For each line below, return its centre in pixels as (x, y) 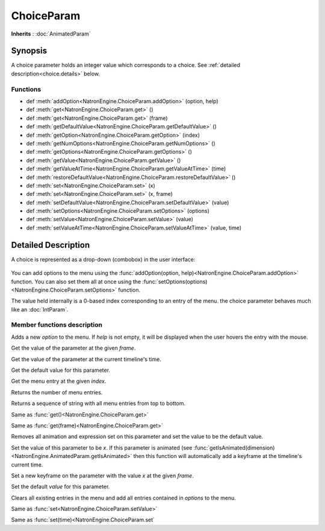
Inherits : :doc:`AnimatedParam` (51, 34)
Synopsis (29, 51)
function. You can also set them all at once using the (76, 281)
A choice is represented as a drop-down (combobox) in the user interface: (103, 259)
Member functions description (57, 325)
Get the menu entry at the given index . (59, 381)
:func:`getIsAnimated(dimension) (234, 448)
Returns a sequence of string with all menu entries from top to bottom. (98, 403)
